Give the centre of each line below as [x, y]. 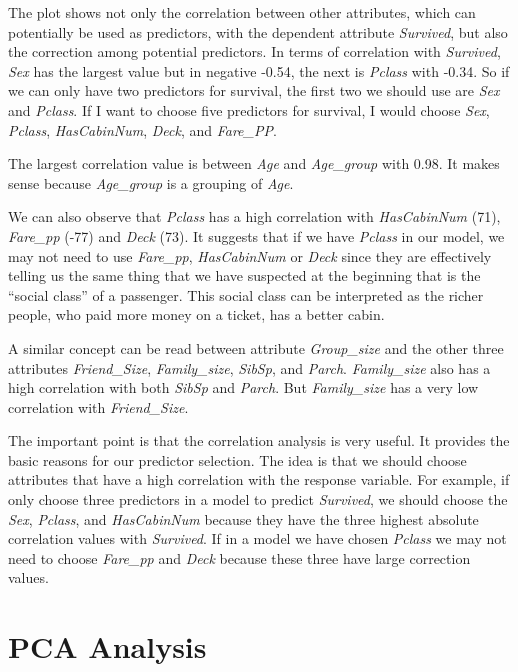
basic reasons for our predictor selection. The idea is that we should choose [237, 459]
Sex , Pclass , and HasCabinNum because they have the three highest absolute [243, 518]
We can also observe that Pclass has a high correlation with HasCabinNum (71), [254, 216]
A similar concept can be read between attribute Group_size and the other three [256, 347]
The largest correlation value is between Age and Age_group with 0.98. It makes [254, 163]
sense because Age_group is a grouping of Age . [151, 182]
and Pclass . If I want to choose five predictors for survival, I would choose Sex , [249, 109]
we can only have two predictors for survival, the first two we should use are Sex [254, 90]
